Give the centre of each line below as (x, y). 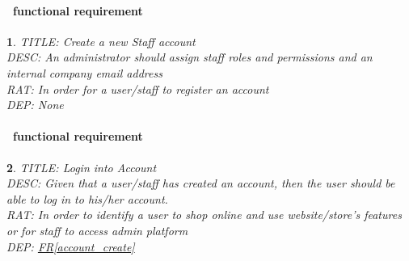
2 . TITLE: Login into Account (82, 167)
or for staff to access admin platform (97, 230)
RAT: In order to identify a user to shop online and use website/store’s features (204, 215)
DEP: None (35, 105)
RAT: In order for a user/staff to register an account (138, 88)
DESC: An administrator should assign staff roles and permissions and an (190, 57)
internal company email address (84, 72)
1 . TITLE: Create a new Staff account (101, 41)
